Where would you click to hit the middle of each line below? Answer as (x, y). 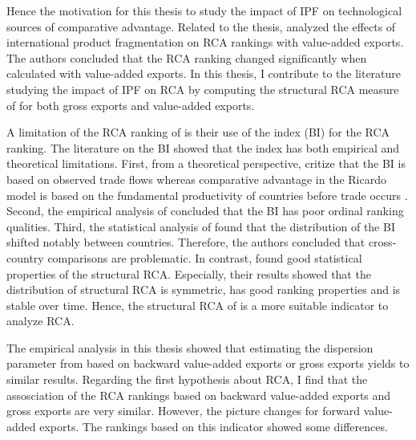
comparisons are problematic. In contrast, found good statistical (205, 257)
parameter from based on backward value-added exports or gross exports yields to (208, 363)
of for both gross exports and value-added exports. (131, 105)
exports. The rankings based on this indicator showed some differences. (214, 426)
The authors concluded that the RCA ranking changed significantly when (187, 57)
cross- (382, 242)
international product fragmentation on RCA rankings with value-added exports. (205, 42)
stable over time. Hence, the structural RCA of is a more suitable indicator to (198, 305)
